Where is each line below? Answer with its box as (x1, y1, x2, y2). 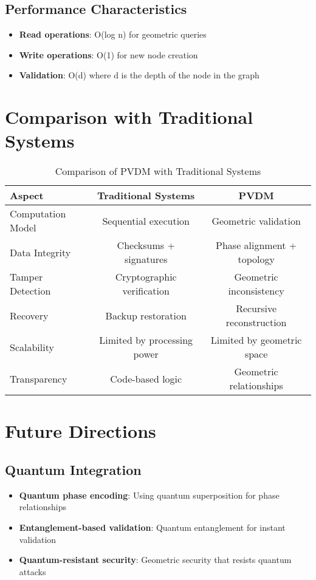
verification (122, 284, 170, 298)
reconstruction (225, 315, 287, 330)
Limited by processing (99, 333, 193, 347)
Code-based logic (110, 371, 182, 386)
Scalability (10, 339, 54, 354)
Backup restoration (105, 308, 187, 322)
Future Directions (5, 418, 156, 443)
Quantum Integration (5, 460, 142, 479)
